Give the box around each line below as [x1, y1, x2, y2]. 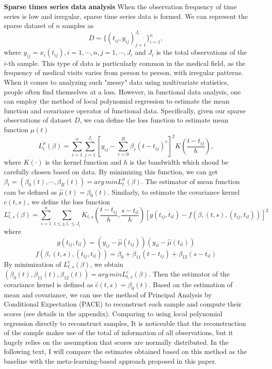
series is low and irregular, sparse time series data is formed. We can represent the [4, 11, 248, 21]
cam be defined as [4, 186, 57, 197]
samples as [62, 20, 94, 31]
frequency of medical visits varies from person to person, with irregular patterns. [4, 67, 243, 77]
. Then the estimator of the [148, 269, 230, 279]
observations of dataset [4, 115, 72, 125]
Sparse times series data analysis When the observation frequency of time [4, 1, 237, 11]
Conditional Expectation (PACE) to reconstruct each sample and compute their [4, 299, 242, 309]
